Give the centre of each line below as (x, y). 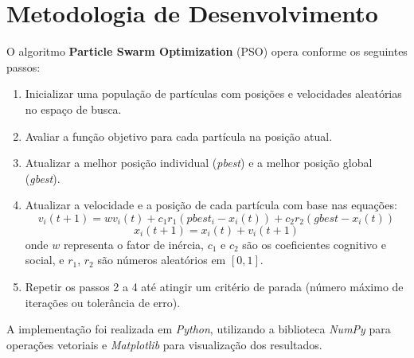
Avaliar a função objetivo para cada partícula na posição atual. (179, 136)
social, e (45, 260)
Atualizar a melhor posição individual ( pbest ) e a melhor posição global (199, 163)
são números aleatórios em (162, 260)
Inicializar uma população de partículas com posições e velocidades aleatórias (213, 93)
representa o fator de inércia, (133, 244)
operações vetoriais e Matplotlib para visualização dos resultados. (164, 344)
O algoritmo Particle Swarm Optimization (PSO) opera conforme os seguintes (207, 51)
